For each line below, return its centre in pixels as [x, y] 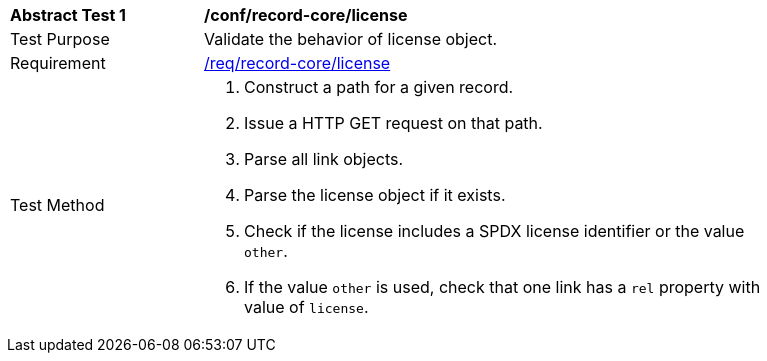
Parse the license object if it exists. [375, 195]
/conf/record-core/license [306, 15]
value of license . [306, 307]
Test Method [57, 205]
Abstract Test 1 [68, 15]
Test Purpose [60, 39]
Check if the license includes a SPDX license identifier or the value [494, 231]
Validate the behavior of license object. [351, 39]
